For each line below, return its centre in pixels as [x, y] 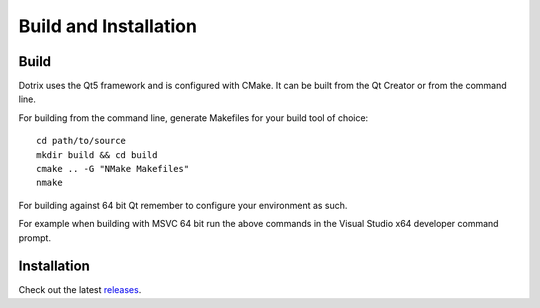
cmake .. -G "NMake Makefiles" [113, 169]
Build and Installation [107, 26]
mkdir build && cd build [97, 154]
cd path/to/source [81, 141]
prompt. [35, 237]
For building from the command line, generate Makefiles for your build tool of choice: [193, 117]
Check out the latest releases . [80, 290]
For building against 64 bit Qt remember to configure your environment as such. [183, 205]
